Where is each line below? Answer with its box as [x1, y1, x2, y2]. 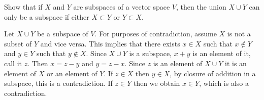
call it [4, 58, 22, 68]
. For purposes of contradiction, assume [94, 28, 217, 39]
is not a [227, 28, 251, 39]
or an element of [46, 68, 97, 78]
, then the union [176, 2, 226, 12]
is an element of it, [192, 48, 251, 59]
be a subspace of [37, 28, 88, 39]
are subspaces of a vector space [73, 2, 170, 12]
